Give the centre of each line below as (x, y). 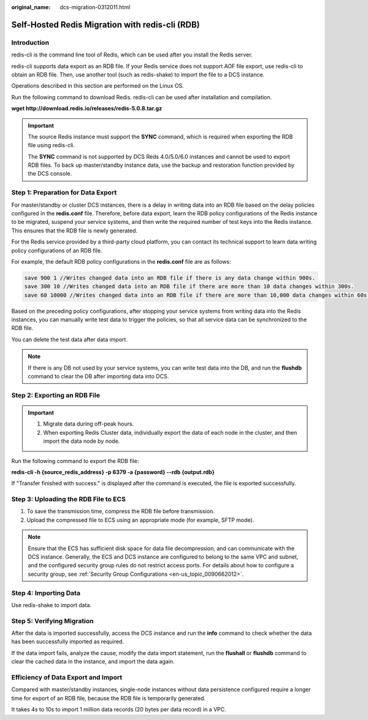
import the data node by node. (82, 441)
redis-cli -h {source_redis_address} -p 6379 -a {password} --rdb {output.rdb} (113, 472)
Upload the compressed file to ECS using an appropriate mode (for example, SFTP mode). (140, 520)
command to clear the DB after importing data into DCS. (98, 377)
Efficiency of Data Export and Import (67, 678)
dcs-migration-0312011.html (95, 7)
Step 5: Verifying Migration (52, 621)
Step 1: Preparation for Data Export (64, 193)
